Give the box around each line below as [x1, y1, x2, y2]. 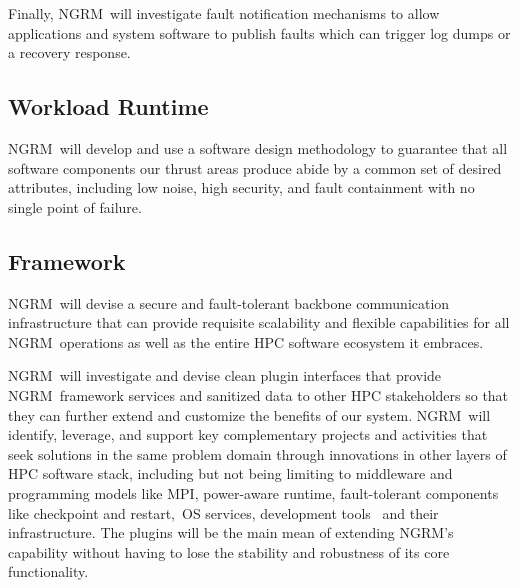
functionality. [8, 561, 89, 582]
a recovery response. [8, 42, 131, 63]
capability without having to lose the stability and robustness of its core [8, 541, 450, 562]
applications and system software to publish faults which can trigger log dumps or [8, 22, 511, 43]
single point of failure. [8, 196, 142, 217]
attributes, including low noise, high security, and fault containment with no [8, 177, 475, 198]
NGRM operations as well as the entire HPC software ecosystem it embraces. [8, 331, 484, 352]
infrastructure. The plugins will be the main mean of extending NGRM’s [8, 522, 454, 543]
